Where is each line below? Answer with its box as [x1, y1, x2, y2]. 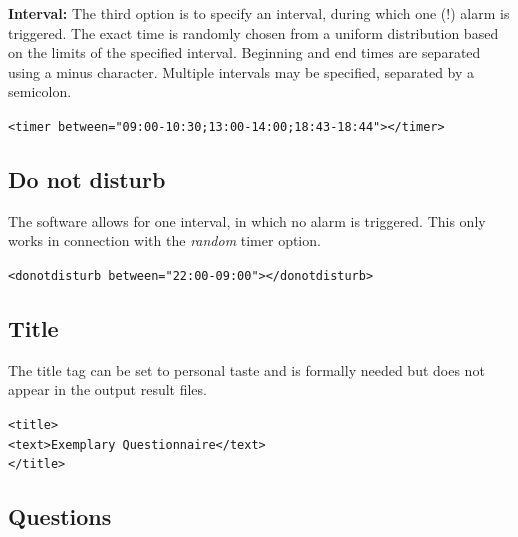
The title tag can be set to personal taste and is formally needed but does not [8, 359, 485, 380]
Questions [8, 501, 112, 532]
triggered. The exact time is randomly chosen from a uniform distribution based [8, 22, 499, 43]
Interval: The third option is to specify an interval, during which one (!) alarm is [8, 3, 510, 23]
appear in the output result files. [8, 379, 207, 400]
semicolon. [8, 81, 72, 102]
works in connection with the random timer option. [8, 230, 321, 251]
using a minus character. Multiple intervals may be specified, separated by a [8, 61, 475, 82]
